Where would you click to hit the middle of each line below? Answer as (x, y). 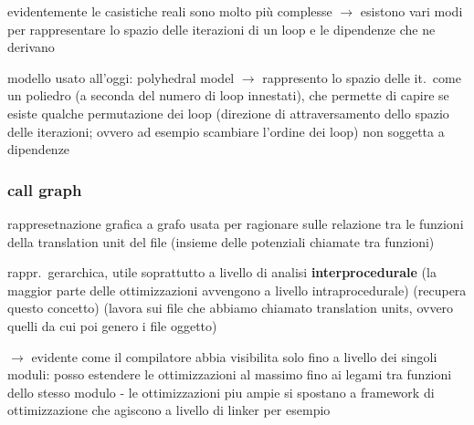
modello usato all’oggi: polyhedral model (121, 77)
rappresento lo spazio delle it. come (362, 77)
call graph (45, 189)
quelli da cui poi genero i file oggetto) (112, 325)
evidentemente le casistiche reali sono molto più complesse (170, 11)
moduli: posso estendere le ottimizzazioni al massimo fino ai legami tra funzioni (230, 374)
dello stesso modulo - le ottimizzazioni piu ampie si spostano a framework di (221, 392)
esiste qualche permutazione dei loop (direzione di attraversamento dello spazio (228, 113)
